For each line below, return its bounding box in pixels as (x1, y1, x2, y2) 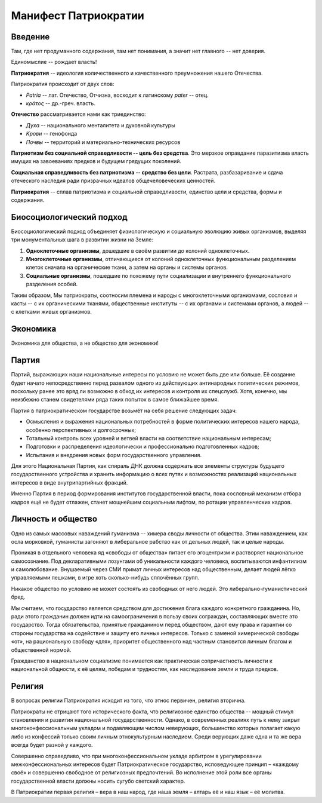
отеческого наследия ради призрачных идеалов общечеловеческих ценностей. (11, 177, 216, 185)
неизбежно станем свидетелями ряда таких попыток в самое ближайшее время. (11, 396, 219, 403)
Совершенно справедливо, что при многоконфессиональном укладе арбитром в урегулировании (11, 752, 262, 759)
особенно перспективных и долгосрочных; (26, 426, 137, 433)
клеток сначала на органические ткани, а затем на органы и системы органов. (26, 263, 228, 271)
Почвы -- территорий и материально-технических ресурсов (26, 138, 181, 146)
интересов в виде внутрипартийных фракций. (11, 479, 128, 486)
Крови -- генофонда (26, 130, 78, 137)
